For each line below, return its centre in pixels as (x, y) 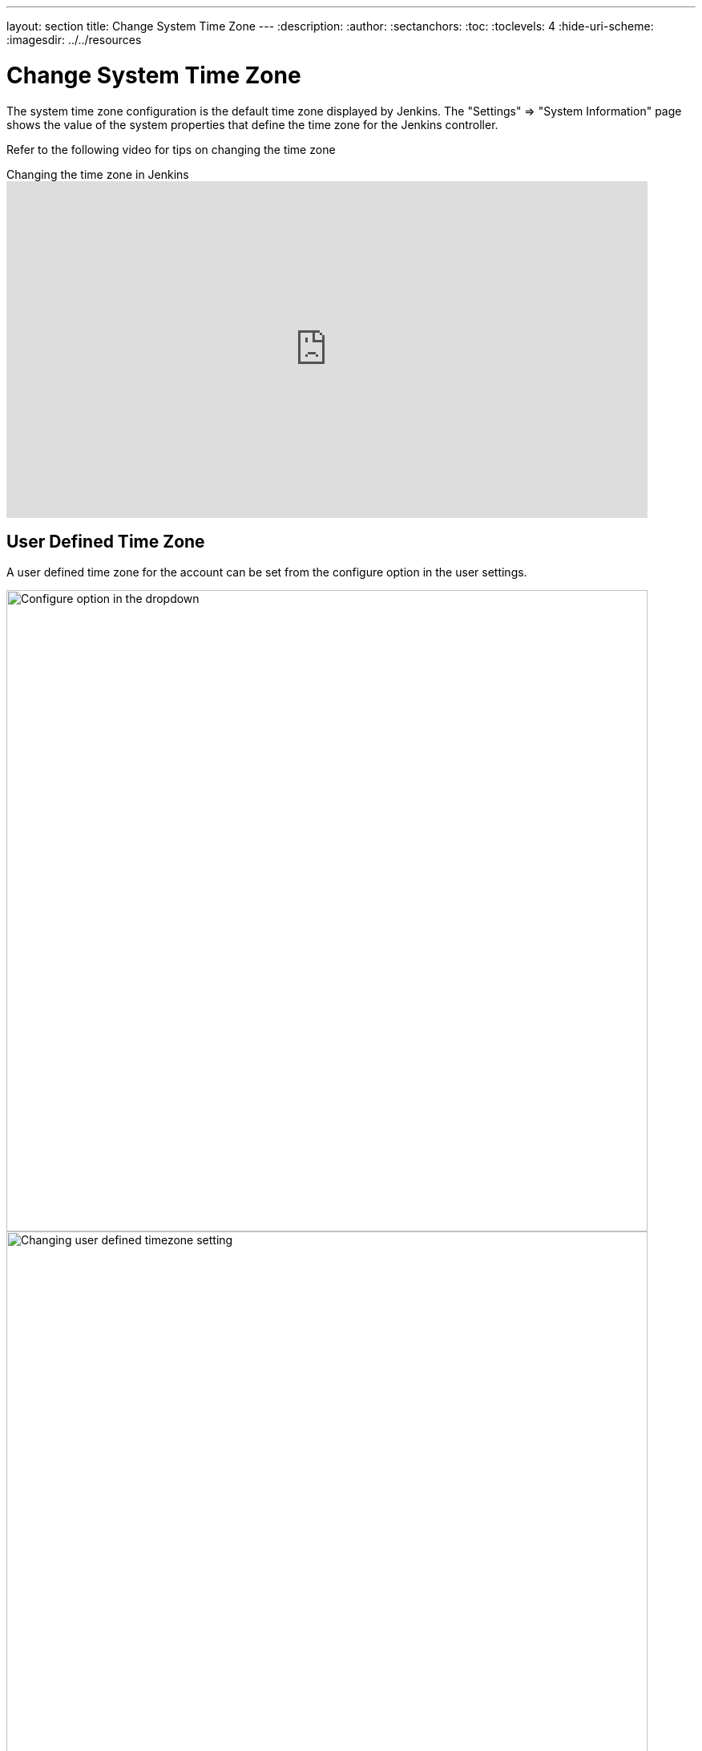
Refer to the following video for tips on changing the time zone (171, 149)
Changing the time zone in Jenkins (98, 174)
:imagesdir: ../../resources (74, 40)
